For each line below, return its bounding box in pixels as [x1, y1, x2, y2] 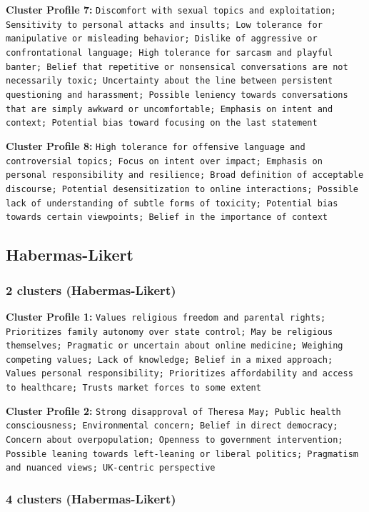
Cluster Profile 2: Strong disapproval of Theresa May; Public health [6, 403, 341, 418]
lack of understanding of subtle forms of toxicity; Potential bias [6, 198, 338, 209]
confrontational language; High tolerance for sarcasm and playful [6, 47, 333, 58]
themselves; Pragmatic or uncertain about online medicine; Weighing [6, 341, 343, 351]
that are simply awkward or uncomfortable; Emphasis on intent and [6, 104, 333, 114]
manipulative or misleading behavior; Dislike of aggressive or [6, 34, 318, 44]
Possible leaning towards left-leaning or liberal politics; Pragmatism [6, 448, 358, 459]
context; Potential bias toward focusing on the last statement [6, 118, 318, 129]
